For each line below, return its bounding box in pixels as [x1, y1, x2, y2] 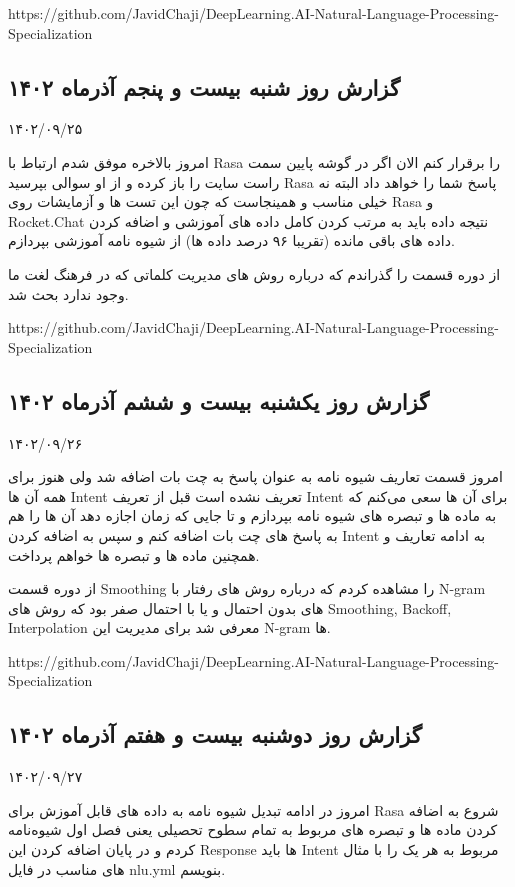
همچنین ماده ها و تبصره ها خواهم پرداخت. [8, 544, 260, 565]
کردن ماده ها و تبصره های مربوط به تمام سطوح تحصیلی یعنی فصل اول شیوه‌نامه [8, 819, 498, 840]
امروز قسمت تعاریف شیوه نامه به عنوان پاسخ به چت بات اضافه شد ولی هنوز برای [8, 466, 503, 487]
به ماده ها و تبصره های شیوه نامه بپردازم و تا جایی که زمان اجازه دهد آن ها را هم [8, 505, 497, 526]
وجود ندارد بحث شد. [8, 283, 129, 304]
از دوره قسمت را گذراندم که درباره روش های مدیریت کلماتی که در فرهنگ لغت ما [8, 263, 501, 284]
